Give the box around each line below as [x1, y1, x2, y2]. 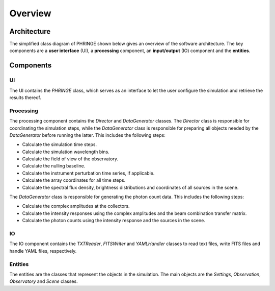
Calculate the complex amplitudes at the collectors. [22, 203, 130, 209]
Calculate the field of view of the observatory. [22, 156, 118, 162]
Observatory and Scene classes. [9, 278, 78, 284]
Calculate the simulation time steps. [22, 141, 97, 148]
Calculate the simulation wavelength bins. [22, 149, 109, 155]
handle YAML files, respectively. [9, 248, 77, 254]
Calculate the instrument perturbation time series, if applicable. [22, 170, 155, 176]
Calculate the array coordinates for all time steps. [22, 177, 126, 183]
